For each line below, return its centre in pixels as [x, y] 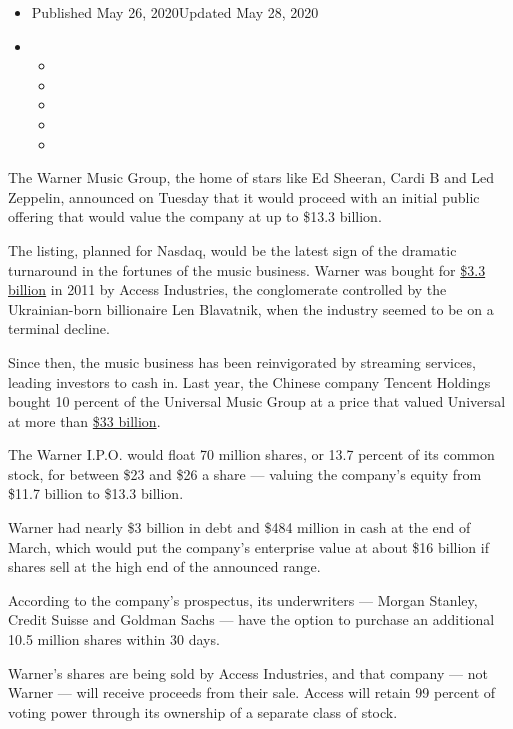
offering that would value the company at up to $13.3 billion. [195, 216]
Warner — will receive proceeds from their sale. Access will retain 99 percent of [252, 692]
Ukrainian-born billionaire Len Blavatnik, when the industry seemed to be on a [251, 308]
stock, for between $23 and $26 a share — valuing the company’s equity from [245, 473]
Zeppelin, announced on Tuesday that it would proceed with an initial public [244, 196]
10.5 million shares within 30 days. [114, 639]
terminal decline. [59, 328]
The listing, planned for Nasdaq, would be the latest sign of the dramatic [232, 249]
